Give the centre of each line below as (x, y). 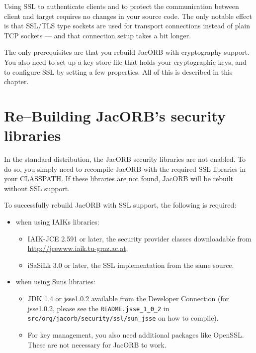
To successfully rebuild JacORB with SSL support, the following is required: (120, 205)
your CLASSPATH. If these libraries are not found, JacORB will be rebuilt (119, 178)
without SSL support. (37, 188)
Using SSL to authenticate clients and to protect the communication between (122, 6)
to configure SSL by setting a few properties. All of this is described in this (118, 71)
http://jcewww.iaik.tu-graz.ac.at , (78, 248)
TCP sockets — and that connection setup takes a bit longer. (98, 35)
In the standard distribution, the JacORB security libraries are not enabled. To (125, 159)
